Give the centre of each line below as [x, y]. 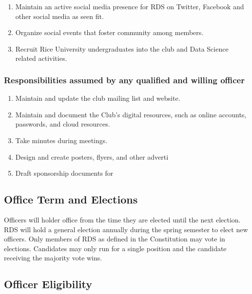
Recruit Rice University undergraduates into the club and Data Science [122, 48]
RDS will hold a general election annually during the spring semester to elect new [126, 229]
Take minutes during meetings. [61, 140]
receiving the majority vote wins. [53, 258]
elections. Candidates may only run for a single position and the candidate [115, 248]
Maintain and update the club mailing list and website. [98, 98]
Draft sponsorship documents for [64, 173]
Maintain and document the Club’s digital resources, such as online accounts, [131, 114]
